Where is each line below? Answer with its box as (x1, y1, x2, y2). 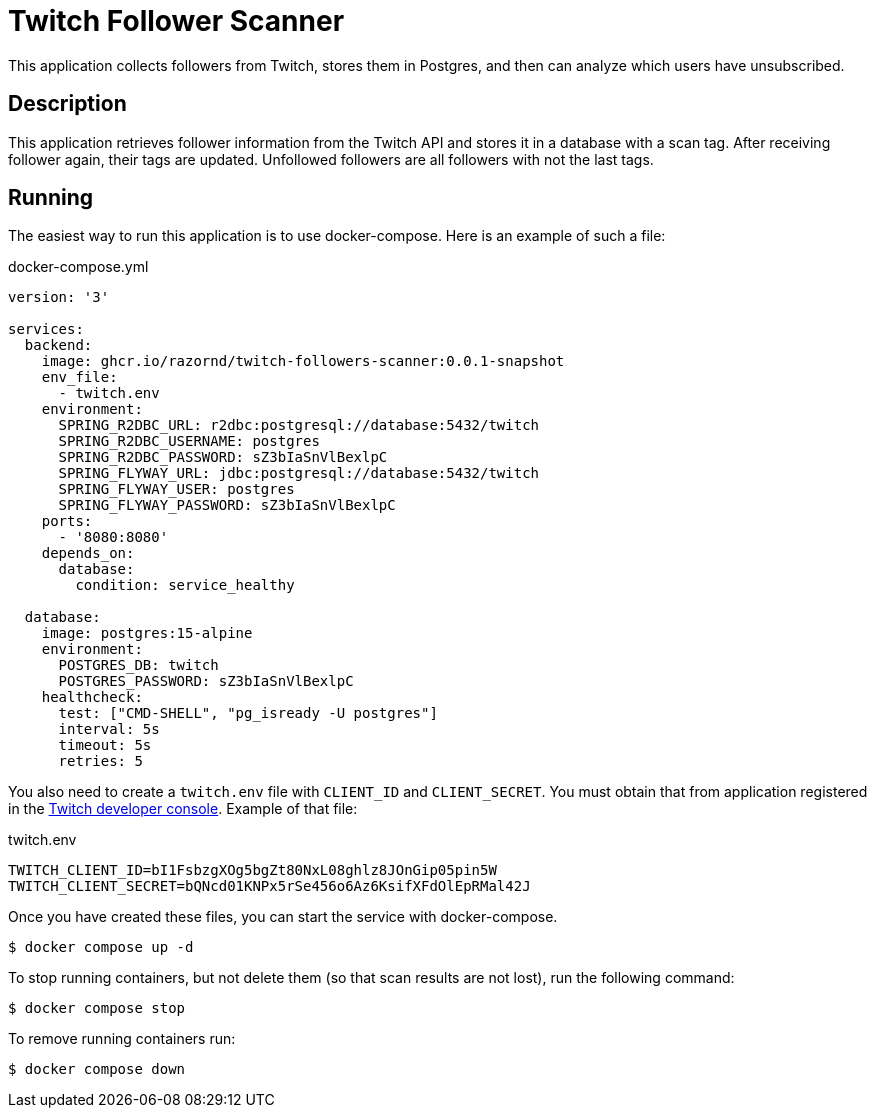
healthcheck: (41, 689, 143, 706)
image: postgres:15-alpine (41, 625, 253, 642)
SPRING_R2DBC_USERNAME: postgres (58, 433, 320, 450)
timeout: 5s (58, 737, 152, 754)
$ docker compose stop (8, 1000, 186, 1017)
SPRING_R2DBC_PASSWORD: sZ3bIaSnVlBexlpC (58, 449, 388, 466)
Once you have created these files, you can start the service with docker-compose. (8, 908, 558, 926)
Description (8, 91, 127, 117)
